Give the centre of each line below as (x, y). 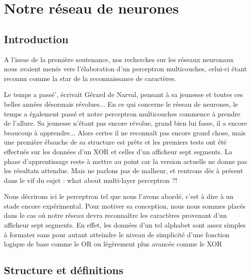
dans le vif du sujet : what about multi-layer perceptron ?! (91, 180)
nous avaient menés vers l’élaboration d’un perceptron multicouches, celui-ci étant (125, 69)
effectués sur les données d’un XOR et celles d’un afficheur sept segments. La (118, 151)
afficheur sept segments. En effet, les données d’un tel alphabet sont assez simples (125, 225)
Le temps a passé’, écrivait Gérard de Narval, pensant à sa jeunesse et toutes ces (124, 94)
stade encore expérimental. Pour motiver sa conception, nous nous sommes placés (125, 205)
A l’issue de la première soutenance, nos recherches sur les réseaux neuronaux (119, 59)
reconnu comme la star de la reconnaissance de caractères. (90, 78)
